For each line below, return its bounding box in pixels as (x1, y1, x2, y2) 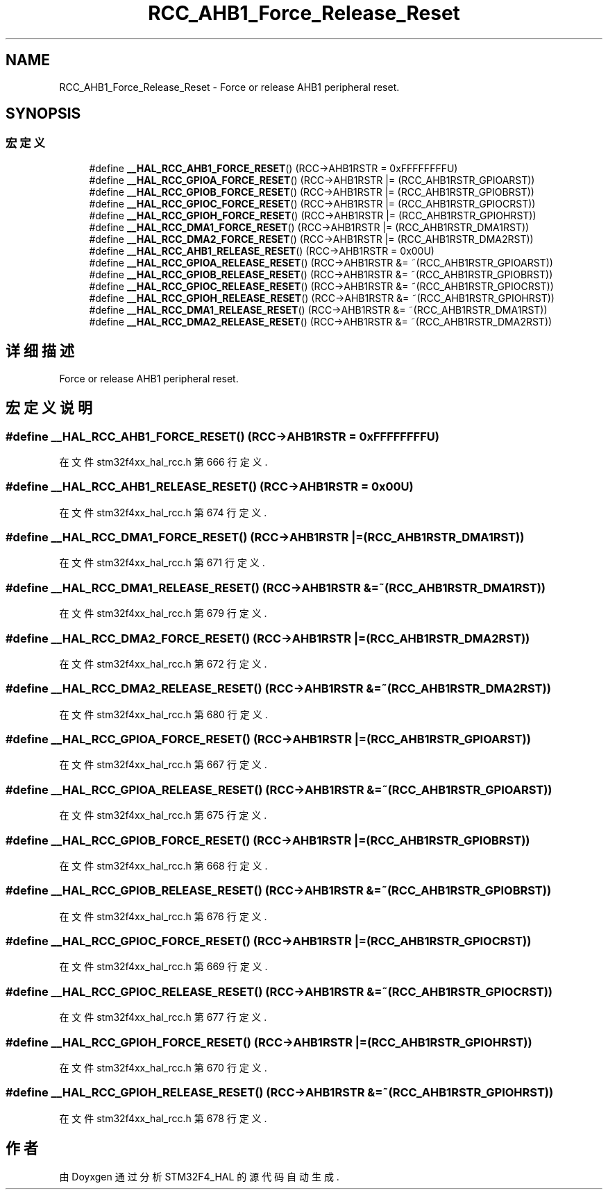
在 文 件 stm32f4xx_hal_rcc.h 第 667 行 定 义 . (59, 758, 267, 771)
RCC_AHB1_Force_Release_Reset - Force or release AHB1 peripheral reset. (59, 80, 400, 93)
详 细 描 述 (6, 342, 74, 360)
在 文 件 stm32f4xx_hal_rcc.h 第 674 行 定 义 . (59, 506, 267, 518)
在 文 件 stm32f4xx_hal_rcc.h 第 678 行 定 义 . (59, 1112, 267, 1124)
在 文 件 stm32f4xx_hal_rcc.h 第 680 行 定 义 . (59, 708, 268, 720)
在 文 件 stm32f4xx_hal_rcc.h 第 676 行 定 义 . (59, 910, 267, 922)
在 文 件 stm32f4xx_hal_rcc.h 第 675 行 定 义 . (59, 809, 267, 822)
